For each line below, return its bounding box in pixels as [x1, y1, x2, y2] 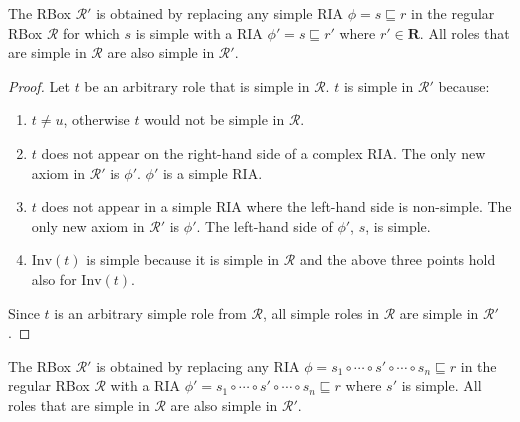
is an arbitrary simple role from [54, 302, 247, 323]
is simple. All [401, 375, 482, 396]
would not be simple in [144, 109, 285, 130]
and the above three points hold [299, 249, 496, 270]
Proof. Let [8, 75, 70, 96]
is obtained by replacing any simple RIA [96, 3, 344, 23]
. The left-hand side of [196, 215, 333, 236]
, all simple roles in [262, 302, 379, 323]
